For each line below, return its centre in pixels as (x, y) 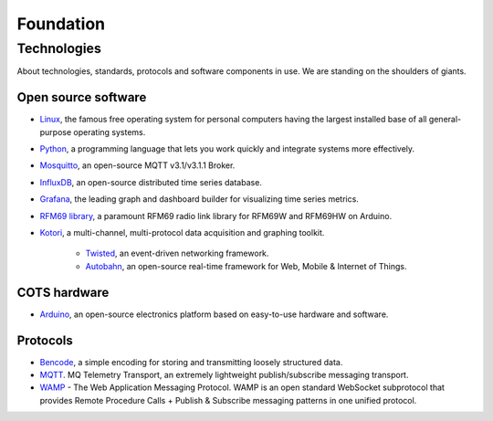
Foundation (61, 24)
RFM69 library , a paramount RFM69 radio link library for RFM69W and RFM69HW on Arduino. (216, 216)
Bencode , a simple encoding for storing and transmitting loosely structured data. (191, 362)
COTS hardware (63, 292)
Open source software (82, 97)
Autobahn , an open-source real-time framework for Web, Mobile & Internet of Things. (246, 266)
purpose (56, 132)
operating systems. (110, 132)
